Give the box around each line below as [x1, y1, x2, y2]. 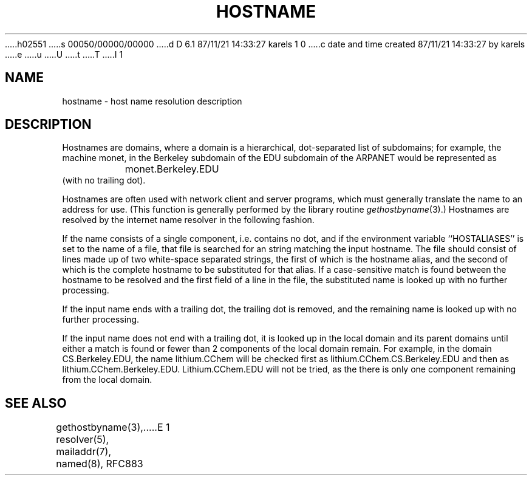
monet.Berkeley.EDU [124, 163, 219, 176]
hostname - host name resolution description [62, 95, 242, 106]
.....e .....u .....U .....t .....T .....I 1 [5, 49, 123, 60]
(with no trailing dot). [62, 175, 146, 186]
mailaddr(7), [56, 445, 111, 458]
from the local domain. [62, 374, 152, 385]
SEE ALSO [5, 395, 67, 411]
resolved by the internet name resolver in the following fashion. [62, 214, 315, 225]
